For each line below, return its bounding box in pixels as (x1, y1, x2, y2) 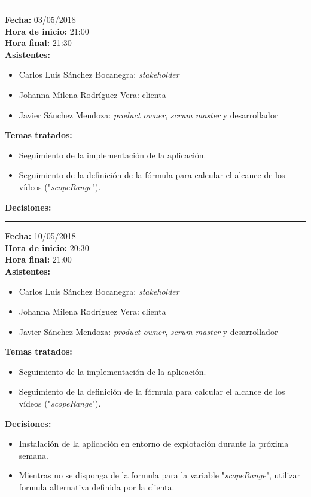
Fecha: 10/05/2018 (5, 230, 76, 242)
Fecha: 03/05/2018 (5, 13, 76, 25)
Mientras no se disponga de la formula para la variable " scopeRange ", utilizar (19, 469, 301, 481)
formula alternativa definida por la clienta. (19, 481, 175, 493)
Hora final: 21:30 (5, 36, 72, 49)
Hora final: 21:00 (5, 253, 72, 266)
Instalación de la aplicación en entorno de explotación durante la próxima (19, 437, 289, 450)
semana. (19, 449, 48, 461)
